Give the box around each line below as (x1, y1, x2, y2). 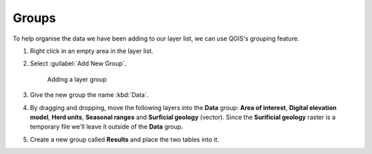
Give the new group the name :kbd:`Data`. (30, 91, 149, 99)
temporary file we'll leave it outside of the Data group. (30, 122, 183, 131)
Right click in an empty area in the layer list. (30, 47, 154, 55)
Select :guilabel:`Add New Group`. (30, 59, 127, 68)
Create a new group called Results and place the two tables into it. (30, 135, 220, 144)
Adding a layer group (47, 75, 107, 83)
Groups (12, 10, 56, 25)
